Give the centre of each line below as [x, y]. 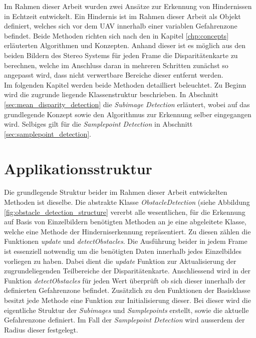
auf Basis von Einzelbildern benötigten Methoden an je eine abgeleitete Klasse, [125, 222]
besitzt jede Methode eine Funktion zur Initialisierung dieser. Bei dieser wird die [127, 300]
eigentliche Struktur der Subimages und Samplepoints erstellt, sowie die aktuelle [126, 310]
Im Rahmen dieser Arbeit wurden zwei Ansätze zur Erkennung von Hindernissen [128, 6]
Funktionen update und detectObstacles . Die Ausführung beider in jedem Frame [126, 241]
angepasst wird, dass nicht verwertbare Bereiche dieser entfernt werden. [114, 75]
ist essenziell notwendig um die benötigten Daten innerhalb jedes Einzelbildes [123, 251]
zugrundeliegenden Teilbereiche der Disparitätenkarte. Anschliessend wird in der [127, 271]
